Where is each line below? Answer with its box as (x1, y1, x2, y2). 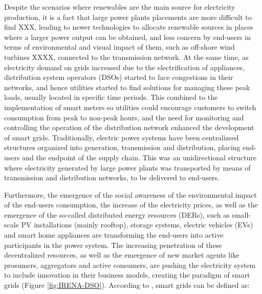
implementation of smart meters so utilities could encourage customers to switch (4, 101, 256, 112)
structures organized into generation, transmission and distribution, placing (4, 142, 241, 153)
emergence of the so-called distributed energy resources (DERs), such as (4, 209, 230, 220)
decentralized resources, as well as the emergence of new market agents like (4, 249, 239, 260)
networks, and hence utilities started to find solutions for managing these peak (4, 81, 250, 92)
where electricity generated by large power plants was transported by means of (4, 162, 251, 173)
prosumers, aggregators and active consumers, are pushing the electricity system (4, 259, 256, 270)
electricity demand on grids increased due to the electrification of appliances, (4, 61, 245, 72)
